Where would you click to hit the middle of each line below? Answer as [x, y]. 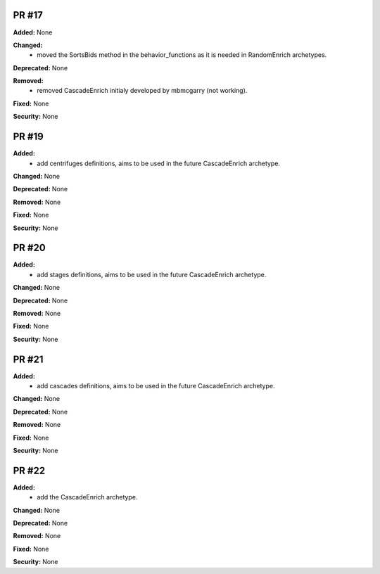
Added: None [33, 32]
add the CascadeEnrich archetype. [87, 497]
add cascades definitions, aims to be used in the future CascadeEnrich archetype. [156, 386]
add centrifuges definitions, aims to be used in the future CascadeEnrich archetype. [159, 163]
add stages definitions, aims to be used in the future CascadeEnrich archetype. [152, 274]
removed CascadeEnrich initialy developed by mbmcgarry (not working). [142, 91]
